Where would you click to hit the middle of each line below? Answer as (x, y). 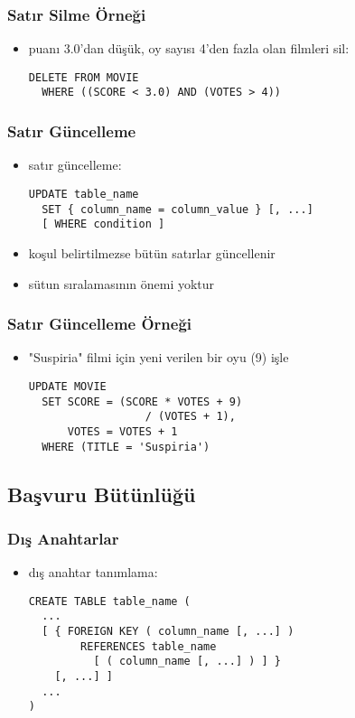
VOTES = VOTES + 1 (122, 431)
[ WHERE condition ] (103, 224)
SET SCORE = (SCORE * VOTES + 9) (142, 401)
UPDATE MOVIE (67, 386)
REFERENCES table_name (149, 646)
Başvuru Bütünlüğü (102, 494)
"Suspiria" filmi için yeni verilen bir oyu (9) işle (159, 357)
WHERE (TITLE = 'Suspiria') (126, 447)
